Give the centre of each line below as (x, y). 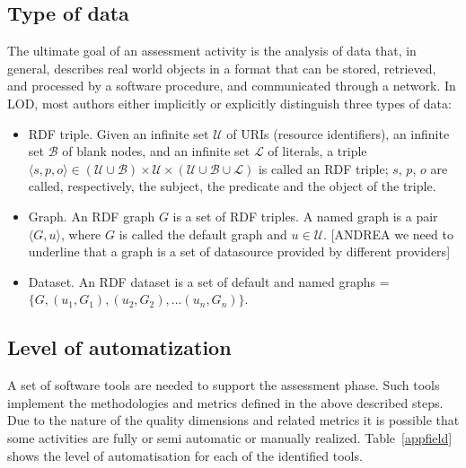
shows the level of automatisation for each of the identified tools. (185, 455)
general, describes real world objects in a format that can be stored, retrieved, (222, 68)
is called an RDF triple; (323, 168)
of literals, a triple (317, 151)
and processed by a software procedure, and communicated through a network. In (232, 86)
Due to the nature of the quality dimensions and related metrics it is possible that (233, 420)
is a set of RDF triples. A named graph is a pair (305, 216)
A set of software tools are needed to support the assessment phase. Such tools (224, 385)
